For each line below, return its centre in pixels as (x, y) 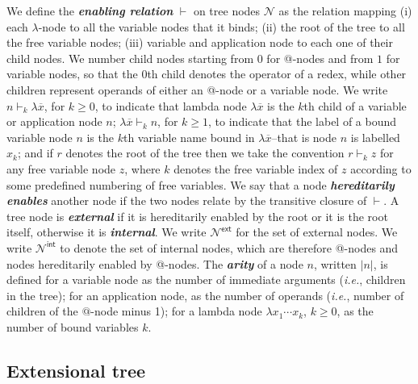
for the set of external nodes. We (317, 232)
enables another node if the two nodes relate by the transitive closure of (187, 200)
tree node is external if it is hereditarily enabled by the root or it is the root (197, 216)
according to (381, 168)
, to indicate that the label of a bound (303, 121)
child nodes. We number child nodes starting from (130, 58)
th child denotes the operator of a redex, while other (277, 74)
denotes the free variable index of (256, 168)
